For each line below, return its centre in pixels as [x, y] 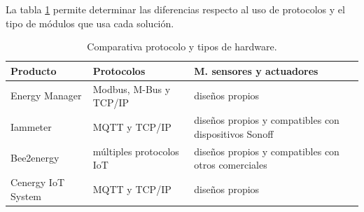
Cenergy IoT [38, 182]
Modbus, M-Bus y [132, 89]
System [26, 196]
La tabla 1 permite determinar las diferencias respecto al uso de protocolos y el [175, 9]
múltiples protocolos [136, 151]
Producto [34, 70]
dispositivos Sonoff [234, 133]
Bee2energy [35, 158]
